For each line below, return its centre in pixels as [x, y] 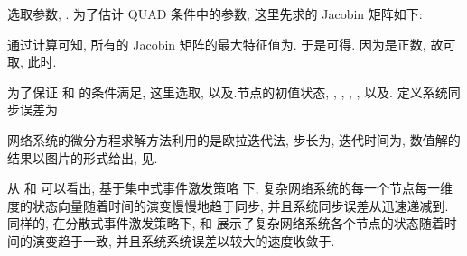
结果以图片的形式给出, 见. [83, 157]
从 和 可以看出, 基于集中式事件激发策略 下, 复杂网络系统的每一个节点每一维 [230, 188]
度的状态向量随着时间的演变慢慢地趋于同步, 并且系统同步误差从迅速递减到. [228, 205]
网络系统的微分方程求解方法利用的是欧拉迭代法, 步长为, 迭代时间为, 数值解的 [234, 139]
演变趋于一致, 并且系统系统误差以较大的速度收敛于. [183, 240]
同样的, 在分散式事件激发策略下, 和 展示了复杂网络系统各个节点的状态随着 [226, 223]
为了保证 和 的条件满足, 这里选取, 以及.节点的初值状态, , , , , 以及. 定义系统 [228, 91]
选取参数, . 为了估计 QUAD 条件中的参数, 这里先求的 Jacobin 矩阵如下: [215, 14]
